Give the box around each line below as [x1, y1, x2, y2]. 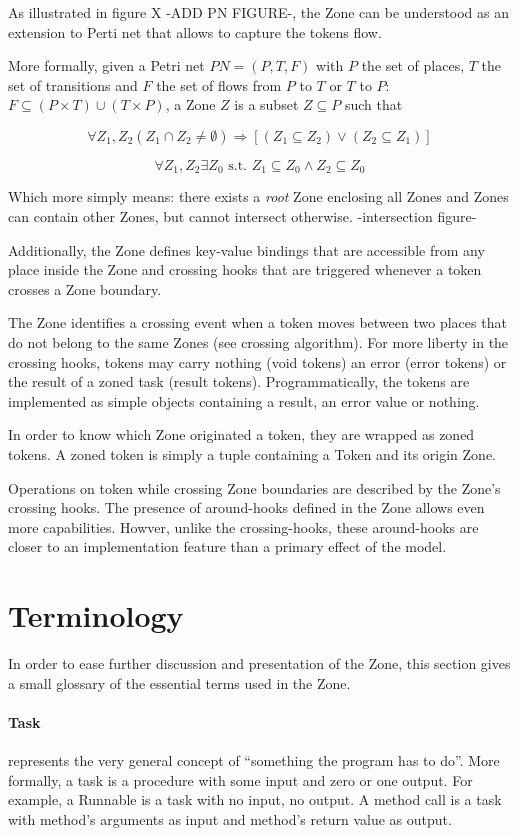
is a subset [234, 94, 299, 115]
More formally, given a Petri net [8, 55, 205, 76]
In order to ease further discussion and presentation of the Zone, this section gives [8, 653, 511, 674]
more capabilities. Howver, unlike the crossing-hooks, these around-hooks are [8, 516, 479, 537]
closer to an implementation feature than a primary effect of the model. [8, 536, 447, 557]
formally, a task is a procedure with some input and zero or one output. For [8, 769, 473, 790]
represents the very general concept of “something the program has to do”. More [8, 750, 500, 771]
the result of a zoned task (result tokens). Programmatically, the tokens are [8, 371, 470, 392]
